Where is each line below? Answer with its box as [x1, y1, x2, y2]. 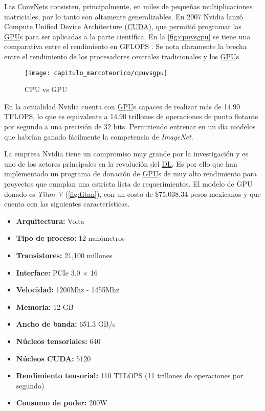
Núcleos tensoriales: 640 [16, 335, 101, 346]
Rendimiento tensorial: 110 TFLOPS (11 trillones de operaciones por [16, 370, 244, 381]
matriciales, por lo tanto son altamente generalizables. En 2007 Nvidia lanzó [4, 11, 243, 21]
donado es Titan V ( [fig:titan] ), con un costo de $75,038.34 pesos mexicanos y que [4, 188, 261, 199]
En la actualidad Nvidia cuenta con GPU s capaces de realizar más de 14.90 [4, 101, 240, 111]
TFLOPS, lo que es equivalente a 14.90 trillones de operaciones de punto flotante [4, 111, 258, 122]
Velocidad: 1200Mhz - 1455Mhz [16, 284, 120, 295]
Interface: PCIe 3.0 [16, 267, 80, 278]
